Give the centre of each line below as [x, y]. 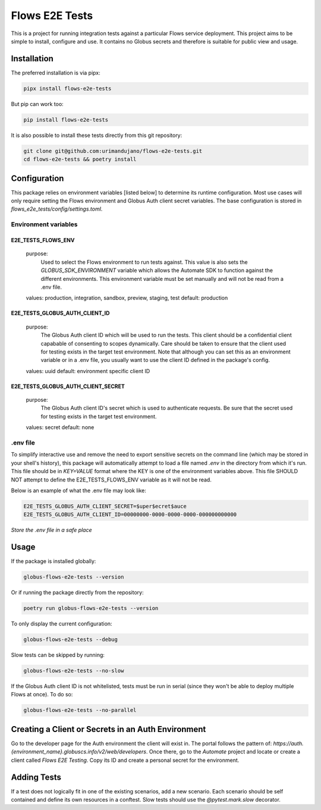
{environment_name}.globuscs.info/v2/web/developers [79, 752]
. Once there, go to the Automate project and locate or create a [223, 752]
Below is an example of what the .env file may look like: [79, 490]
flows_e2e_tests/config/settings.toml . [57, 209]
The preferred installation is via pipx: [56, 73]
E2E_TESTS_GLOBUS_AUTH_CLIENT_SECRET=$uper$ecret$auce [105, 506]
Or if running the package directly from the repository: [77, 593]
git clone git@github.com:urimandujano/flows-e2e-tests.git [113, 151]
